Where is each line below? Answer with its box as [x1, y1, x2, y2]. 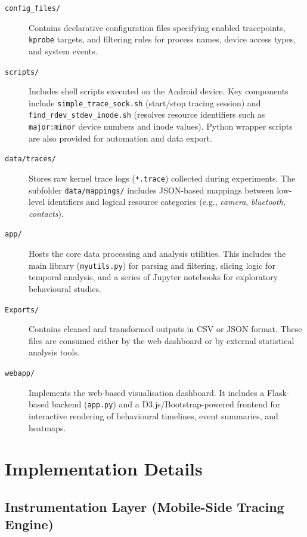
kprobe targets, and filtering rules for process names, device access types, [29, 33, 296, 45]
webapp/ [5, 369, 35, 378]
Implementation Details [5, 456, 203, 481]
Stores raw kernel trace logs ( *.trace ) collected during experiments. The [29, 171, 296, 184]
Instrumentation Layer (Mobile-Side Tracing [5, 497, 284, 515]
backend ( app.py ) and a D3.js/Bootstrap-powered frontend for [51, 398, 281, 410]
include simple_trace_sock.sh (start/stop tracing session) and [29, 96, 261, 109]
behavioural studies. [29, 282, 101, 294]
